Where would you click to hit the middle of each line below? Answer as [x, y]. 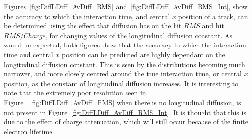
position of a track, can [213, 16]
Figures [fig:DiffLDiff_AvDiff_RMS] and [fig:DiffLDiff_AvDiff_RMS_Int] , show [126, 6]
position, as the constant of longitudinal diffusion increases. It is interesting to [121, 83]
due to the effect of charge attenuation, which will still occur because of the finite [126, 122]
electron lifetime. [29, 131]
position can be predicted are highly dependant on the [143, 54]
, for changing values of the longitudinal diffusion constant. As [139, 35]
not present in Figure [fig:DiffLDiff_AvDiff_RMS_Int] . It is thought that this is [125, 112]
